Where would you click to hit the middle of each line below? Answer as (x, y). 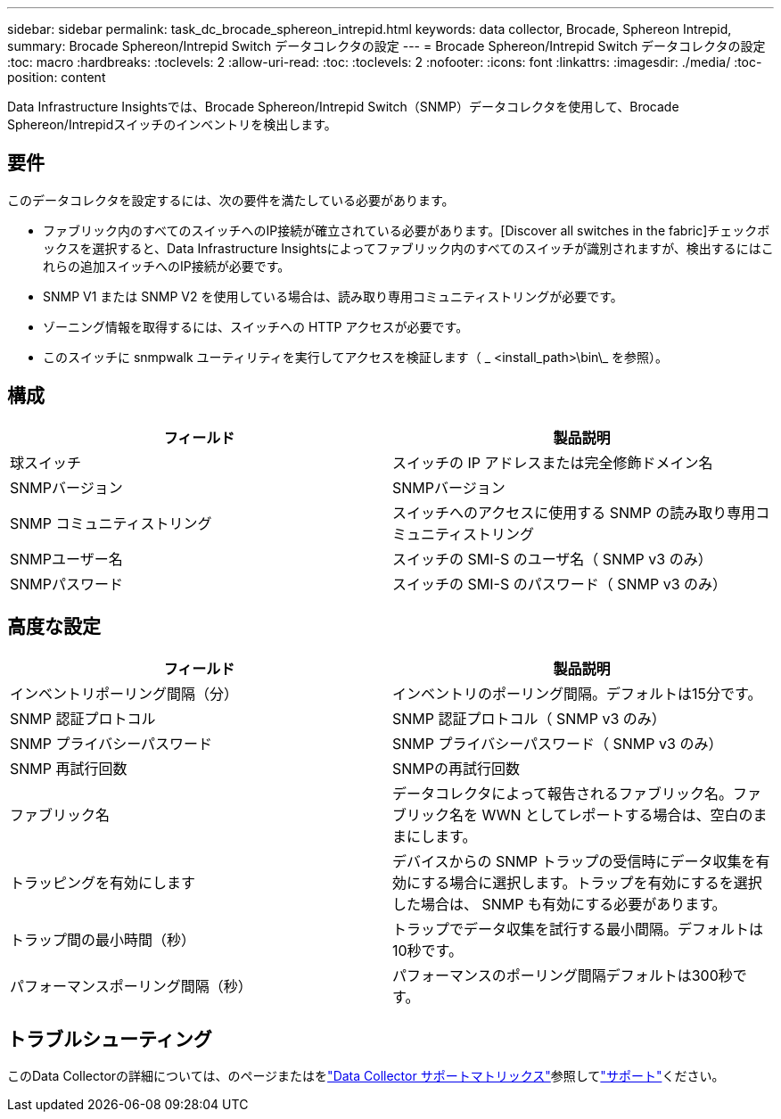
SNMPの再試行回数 (456, 768)
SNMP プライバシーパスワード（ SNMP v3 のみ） (558, 743)
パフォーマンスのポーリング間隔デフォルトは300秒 (563, 975)
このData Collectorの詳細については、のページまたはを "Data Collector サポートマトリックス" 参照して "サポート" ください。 (366, 1076)
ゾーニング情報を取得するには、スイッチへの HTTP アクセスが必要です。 (256, 326)
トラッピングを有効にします (103, 882)
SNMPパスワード (66, 584)
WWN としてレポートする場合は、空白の (617, 815)
